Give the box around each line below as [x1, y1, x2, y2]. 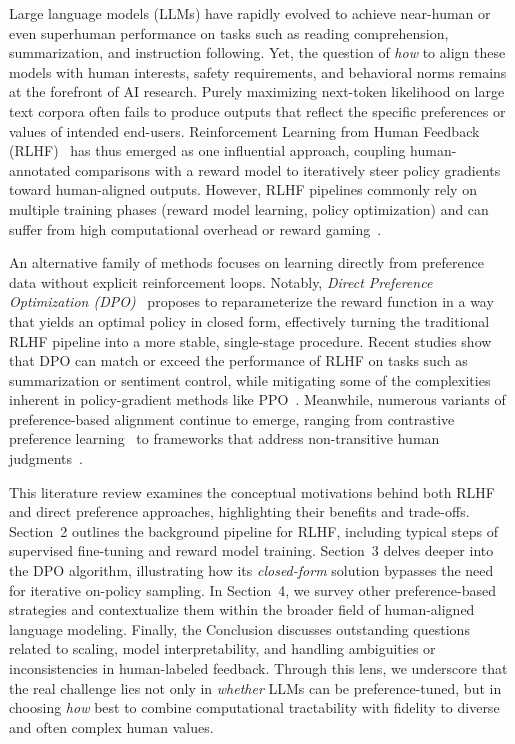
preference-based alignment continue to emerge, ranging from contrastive [9, 408, 455, 429]
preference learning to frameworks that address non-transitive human [9, 428, 440, 449]
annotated [9, 159, 71, 180]
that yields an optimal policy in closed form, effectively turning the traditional [9, 310, 490, 331]
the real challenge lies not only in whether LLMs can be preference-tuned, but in [9, 677, 502, 698]
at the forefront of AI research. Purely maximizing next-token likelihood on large [9, 81, 505, 102]
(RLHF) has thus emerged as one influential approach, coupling [9, 140, 406, 161]
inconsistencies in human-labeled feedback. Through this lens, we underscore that [9, 658, 508, 678]
